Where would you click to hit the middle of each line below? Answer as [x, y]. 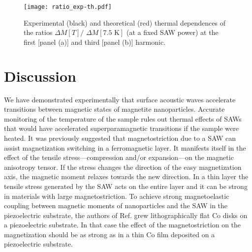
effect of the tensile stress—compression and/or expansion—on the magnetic [119, 157]
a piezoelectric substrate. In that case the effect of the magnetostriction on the [123, 225]
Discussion [40, 76]
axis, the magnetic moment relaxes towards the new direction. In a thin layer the [126, 176]
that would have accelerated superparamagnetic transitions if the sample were [121, 128]
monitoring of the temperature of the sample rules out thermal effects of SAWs [123, 118]
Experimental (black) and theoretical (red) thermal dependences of [125, 22]
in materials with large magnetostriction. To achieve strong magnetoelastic [117, 196]
